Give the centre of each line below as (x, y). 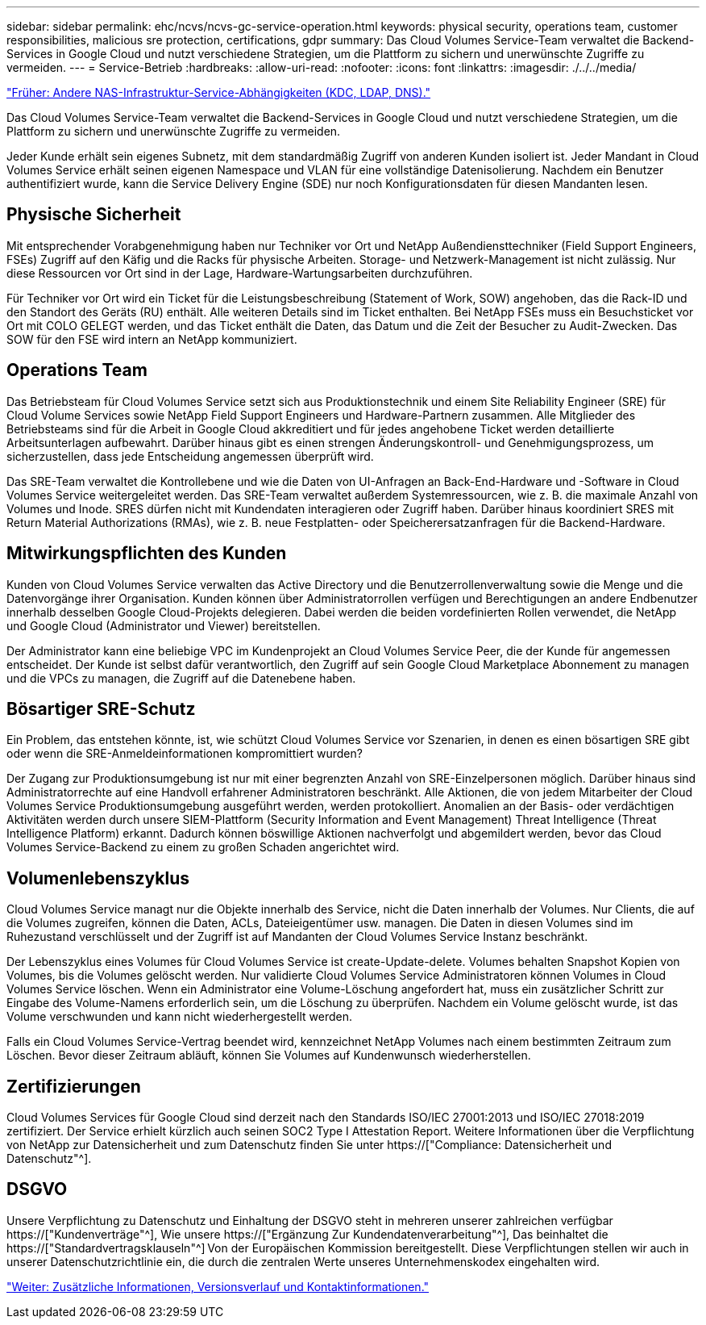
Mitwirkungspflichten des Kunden (147, 554)
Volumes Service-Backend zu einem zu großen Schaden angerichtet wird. (203, 847)
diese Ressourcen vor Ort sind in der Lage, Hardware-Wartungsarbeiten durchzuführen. (240, 273)
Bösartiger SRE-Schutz (101, 708)
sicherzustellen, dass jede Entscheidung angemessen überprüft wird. (190, 456)
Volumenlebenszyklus (98, 878)
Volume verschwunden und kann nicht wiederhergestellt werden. (179, 1017)
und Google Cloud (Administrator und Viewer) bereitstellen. (164, 625)
